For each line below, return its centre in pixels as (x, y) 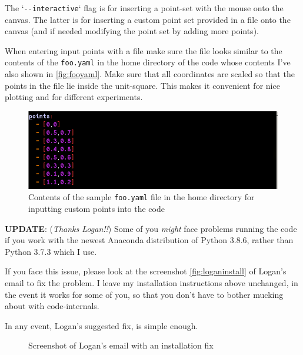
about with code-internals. (52, 306)
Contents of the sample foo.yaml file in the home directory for (141, 197)
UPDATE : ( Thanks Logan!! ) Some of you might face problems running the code (151, 228)
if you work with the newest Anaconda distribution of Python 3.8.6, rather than (149, 240)
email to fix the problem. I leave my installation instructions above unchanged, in (151, 283)
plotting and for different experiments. (74, 97)
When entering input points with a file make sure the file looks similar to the (144, 50)
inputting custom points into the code (96, 209)
